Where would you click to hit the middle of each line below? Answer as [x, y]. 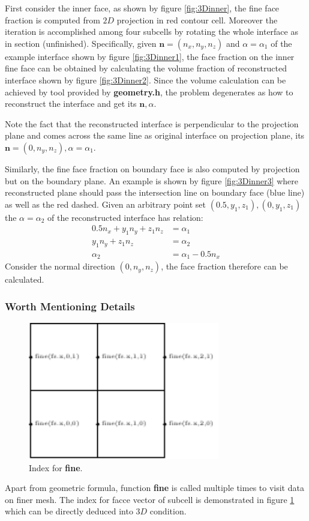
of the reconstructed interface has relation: [125, 217]
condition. [168, 511]
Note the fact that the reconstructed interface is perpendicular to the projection [152, 123]
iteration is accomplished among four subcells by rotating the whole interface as [151, 32]
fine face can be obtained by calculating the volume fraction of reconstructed [146, 68]
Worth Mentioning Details [70, 306]
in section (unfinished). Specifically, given [81, 43]
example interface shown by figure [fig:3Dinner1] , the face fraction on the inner [150, 56]
